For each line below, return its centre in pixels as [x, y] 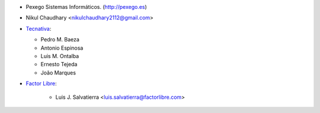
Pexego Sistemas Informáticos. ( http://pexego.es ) [87, 7]
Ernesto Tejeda [59, 64]
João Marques [58, 72]
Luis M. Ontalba [60, 56]
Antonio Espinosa [62, 48]
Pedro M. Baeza [60, 40]
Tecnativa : [39, 28]
